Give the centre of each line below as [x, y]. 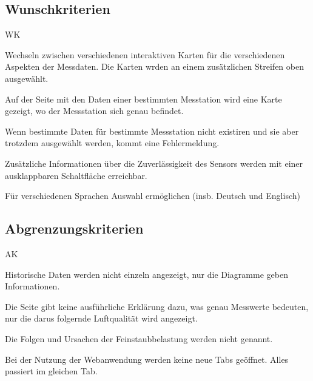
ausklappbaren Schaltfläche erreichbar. [76, 175]
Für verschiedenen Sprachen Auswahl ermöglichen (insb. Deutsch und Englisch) [153, 196]
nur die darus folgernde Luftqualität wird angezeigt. [101, 318]
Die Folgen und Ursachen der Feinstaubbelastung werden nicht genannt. [139, 338]
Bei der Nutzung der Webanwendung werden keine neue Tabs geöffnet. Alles [147, 359]
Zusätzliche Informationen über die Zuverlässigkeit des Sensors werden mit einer [154, 163]
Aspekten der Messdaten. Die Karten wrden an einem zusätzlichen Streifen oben [154, 66]
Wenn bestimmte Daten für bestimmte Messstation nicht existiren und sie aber [152, 131]
